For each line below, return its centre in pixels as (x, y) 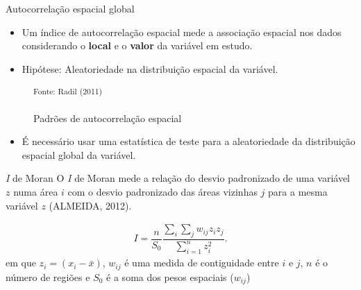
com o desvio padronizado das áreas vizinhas (162, 191)
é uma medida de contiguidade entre (202, 263)
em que (21, 263)
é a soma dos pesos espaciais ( (170, 276)
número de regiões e (48, 276)
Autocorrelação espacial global (70, 8)
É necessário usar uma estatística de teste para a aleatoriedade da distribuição (188, 141)
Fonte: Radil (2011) (68, 91)
